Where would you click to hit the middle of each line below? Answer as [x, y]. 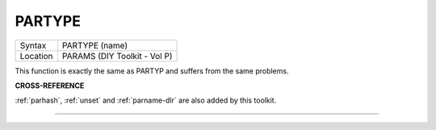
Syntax [33, 45]
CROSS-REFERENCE [50, 86]
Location [36, 56]
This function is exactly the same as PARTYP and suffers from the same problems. [152, 71]
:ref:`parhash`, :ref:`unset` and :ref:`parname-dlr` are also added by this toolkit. [146, 100]
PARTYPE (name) [95, 45]
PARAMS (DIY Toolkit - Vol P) [117, 56]
